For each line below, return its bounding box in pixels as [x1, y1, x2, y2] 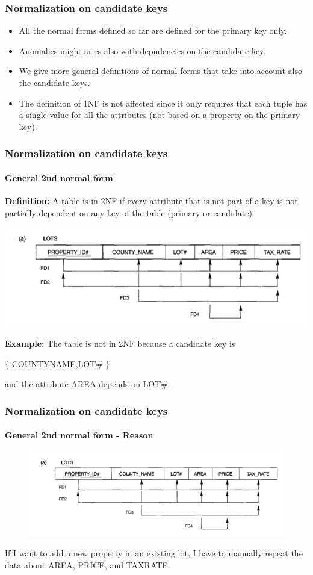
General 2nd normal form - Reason [5, 429, 153, 441]
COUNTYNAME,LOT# [11, 357, 103, 370]
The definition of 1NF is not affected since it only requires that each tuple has [19, 96, 308, 109]
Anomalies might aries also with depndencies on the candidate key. [19, 44, 266, 57]
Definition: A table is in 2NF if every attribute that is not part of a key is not [5, 194, 298, 207]
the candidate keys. [19, 76, 90, 89]
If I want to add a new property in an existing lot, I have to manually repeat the [5, 547, 303, 559]
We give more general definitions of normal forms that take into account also [19, 64, 302, 77]
